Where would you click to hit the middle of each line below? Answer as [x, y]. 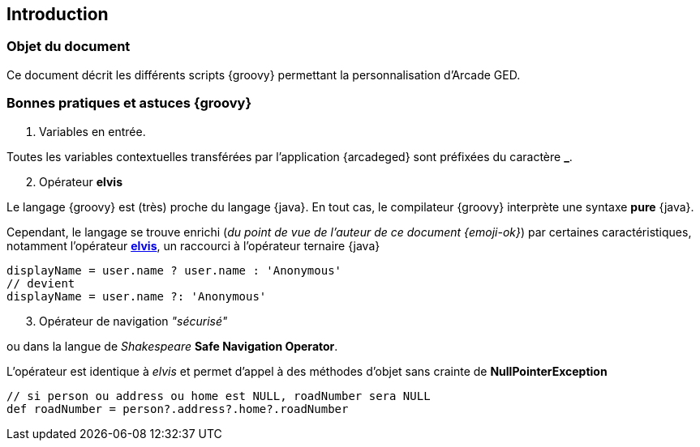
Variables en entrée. [92, 131]
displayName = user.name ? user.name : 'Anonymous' [174, 270]
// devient [41, 283]
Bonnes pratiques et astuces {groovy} [129, 103]
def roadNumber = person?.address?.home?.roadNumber [178, 409]
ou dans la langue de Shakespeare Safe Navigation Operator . [172, 346]
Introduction [58, 14]
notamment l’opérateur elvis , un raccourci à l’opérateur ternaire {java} [193, 245]
